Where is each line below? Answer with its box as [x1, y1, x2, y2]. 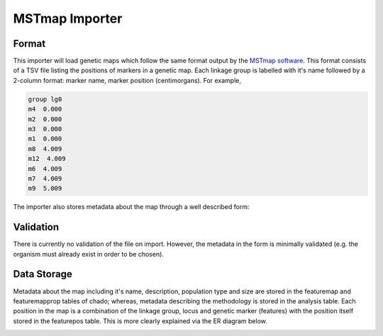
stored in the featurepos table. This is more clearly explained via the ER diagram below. [13, 316, 267, 325]
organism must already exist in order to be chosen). [13, 250, 165, 258]
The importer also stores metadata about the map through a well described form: [13, 203, 250, 211]
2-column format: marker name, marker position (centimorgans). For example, [13, 76, 241, 84]
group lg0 [28, 95, 62, 103]
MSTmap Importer [13, 11, 123, 26]
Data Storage [13, 268, 72, 280]
